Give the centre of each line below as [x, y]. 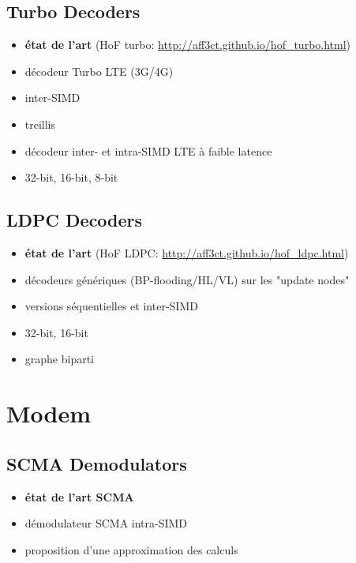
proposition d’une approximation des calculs [131, 549]
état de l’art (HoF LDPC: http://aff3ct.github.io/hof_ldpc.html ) [187, 252]
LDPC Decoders [75, 220]
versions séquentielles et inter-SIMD [111, 306]
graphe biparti [60, 359]
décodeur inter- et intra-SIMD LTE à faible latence [148, 150]
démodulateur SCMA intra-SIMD [106, 523]
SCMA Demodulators [97, 463]
